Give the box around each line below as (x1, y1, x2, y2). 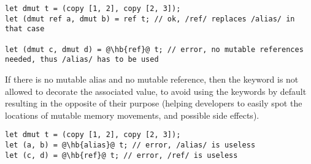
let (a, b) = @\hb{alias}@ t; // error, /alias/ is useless (5, 140, 256, 149)
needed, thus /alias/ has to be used (5, 55, 159, 64)
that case (5, 24, 45, 34)
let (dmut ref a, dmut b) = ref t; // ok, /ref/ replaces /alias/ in (5, 14, 295, 23)
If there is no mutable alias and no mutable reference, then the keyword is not (5, 72, 299, 85)
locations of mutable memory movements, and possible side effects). (5, 108, 259, 121)
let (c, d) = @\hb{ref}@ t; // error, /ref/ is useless (5, 151, 238, 160)
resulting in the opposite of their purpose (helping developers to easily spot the (5, 97, 302, 110)
